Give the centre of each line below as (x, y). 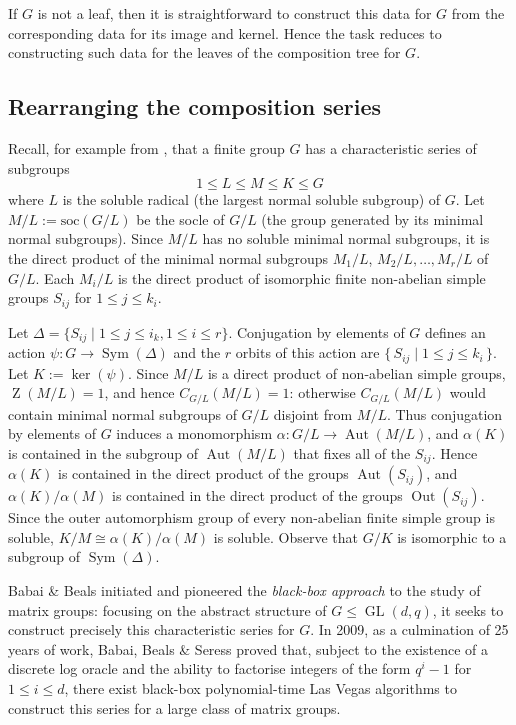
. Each (55, 277)
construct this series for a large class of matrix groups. (174, 707)
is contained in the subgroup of (103, 452)
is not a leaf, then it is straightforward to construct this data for (234, 13)
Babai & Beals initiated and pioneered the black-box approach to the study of (244, 589)
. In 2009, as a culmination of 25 (409, 629)
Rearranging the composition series (195, 106)
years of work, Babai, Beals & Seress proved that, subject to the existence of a (248, 648)
